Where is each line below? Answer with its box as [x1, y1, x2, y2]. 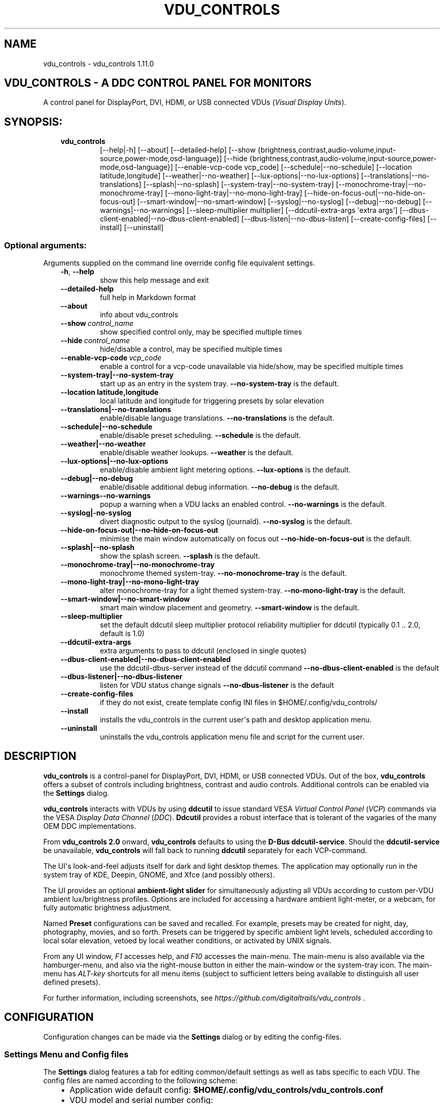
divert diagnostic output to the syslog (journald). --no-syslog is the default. [100, 517, 352, 526]
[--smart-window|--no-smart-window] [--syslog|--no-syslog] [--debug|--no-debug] [137, 197, 421, 206]
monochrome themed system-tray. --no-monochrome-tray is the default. [100, 569, 347, 578]
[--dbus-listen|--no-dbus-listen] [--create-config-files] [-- [241, 214, 437, 224]
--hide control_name [60, 336, 130, 345]
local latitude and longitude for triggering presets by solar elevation [100, 396, 324, 406]
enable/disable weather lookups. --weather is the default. [100, 448, 293, 457]
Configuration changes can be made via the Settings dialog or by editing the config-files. [43, 1032, 342, 1041]
